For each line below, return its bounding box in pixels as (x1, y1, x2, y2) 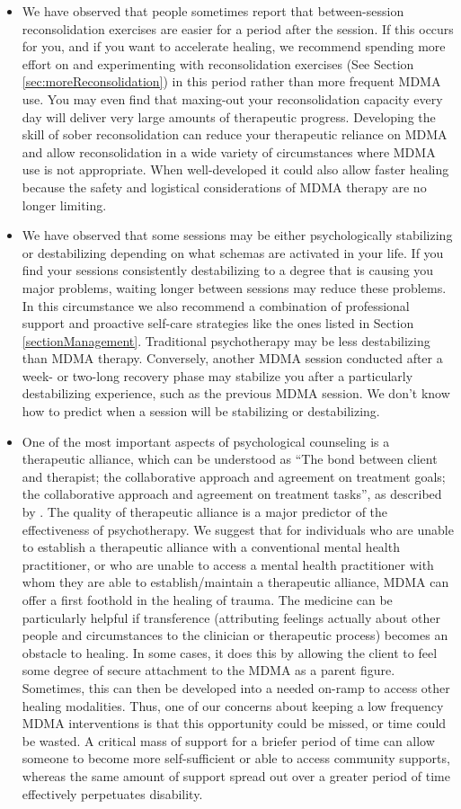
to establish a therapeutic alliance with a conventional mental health (22, 538, 400, 556)
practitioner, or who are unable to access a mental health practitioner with (22, 555, 434, 573)
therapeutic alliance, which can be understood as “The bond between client (22, 449, 438, 468)
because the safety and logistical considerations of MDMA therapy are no (22, 177, 427, 196)
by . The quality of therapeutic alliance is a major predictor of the (22, 502, 388, 521)
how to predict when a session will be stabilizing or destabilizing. (22, 402, 380, 421)
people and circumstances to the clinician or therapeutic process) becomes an (22, 626, 448, 645)
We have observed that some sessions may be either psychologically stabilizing (22, 226, 453, 244)
